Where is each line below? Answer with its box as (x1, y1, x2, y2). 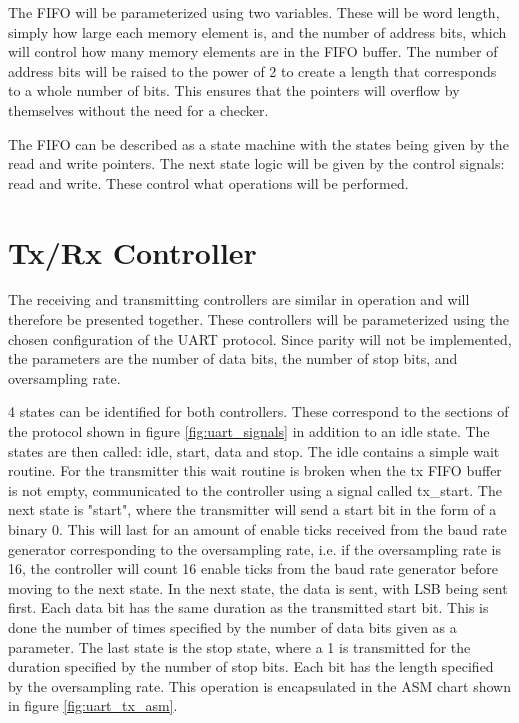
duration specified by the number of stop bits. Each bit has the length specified (8, 656, 494, 677)
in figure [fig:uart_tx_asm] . (8, 695, 178, 716)
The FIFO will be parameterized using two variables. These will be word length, (8, 2, 500, 22)
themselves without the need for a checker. (8, 99, 269, 120)
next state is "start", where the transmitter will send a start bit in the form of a (8, 499, 497, 520)
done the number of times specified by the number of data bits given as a (8, 616, 457, 637)
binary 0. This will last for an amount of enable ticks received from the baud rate (8, 519, 507, 539)
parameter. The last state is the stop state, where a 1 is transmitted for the (8, 636, 471, 657)
